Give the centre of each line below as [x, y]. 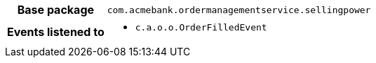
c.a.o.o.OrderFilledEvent [201, 27]
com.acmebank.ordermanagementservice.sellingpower [239, 10]
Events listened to [56, 31]
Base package [56, 10]
